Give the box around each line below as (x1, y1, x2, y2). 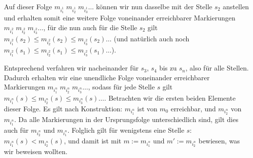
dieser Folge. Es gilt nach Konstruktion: (4, 103, 122, 113)
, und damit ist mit (64, 136, 121, 146)
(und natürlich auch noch (114, 33, 190, 43)
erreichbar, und (171, 103, 216, 113)
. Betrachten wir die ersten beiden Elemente (104, 92, 236, 103)
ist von (137, 103, 157, 113)
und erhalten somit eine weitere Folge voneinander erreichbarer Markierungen (4, 13, 235, 23)
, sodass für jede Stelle (88, 82, 155, 92)
